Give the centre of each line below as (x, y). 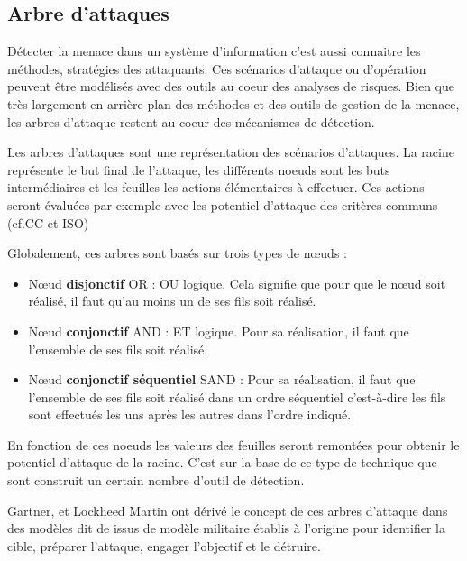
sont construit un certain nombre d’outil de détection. (156, 480)
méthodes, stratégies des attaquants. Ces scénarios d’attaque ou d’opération (217, 68)
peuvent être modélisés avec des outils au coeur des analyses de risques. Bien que (231, 86)
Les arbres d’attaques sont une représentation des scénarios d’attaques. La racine (231, 152)
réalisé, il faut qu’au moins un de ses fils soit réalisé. (172, 301)
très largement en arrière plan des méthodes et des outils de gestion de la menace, (233, 103)
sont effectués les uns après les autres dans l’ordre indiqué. (190, 414)
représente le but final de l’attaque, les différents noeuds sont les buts (199, 169)
